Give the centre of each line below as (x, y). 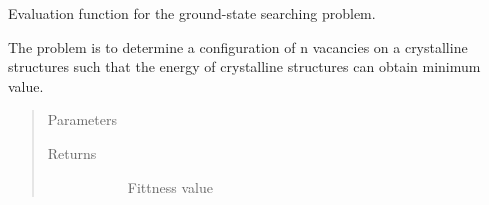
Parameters (82, 119)
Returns (72, 152)
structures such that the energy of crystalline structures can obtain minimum (244, 66)
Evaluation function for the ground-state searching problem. (192, 13)
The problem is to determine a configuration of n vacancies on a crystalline (238, 46)
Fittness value (170, 186)
